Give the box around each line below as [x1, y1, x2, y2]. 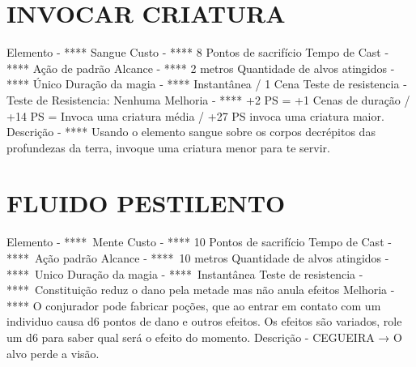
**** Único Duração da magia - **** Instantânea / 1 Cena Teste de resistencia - [6, 75, 407, 92]
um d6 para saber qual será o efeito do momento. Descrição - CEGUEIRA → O [6, 328, 402, 345]
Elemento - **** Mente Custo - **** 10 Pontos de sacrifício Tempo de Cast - [6, 233, 392, 250]
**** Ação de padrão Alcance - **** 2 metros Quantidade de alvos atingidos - [6, 59, 395, 76]
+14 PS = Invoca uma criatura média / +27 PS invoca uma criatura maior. [6, 107, 384, 124]
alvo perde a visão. [6, 344, 100, 361]
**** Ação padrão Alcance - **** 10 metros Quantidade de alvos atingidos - [6, 250, 389, 266]
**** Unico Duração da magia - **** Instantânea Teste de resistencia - [6, 265, 363, 282]
